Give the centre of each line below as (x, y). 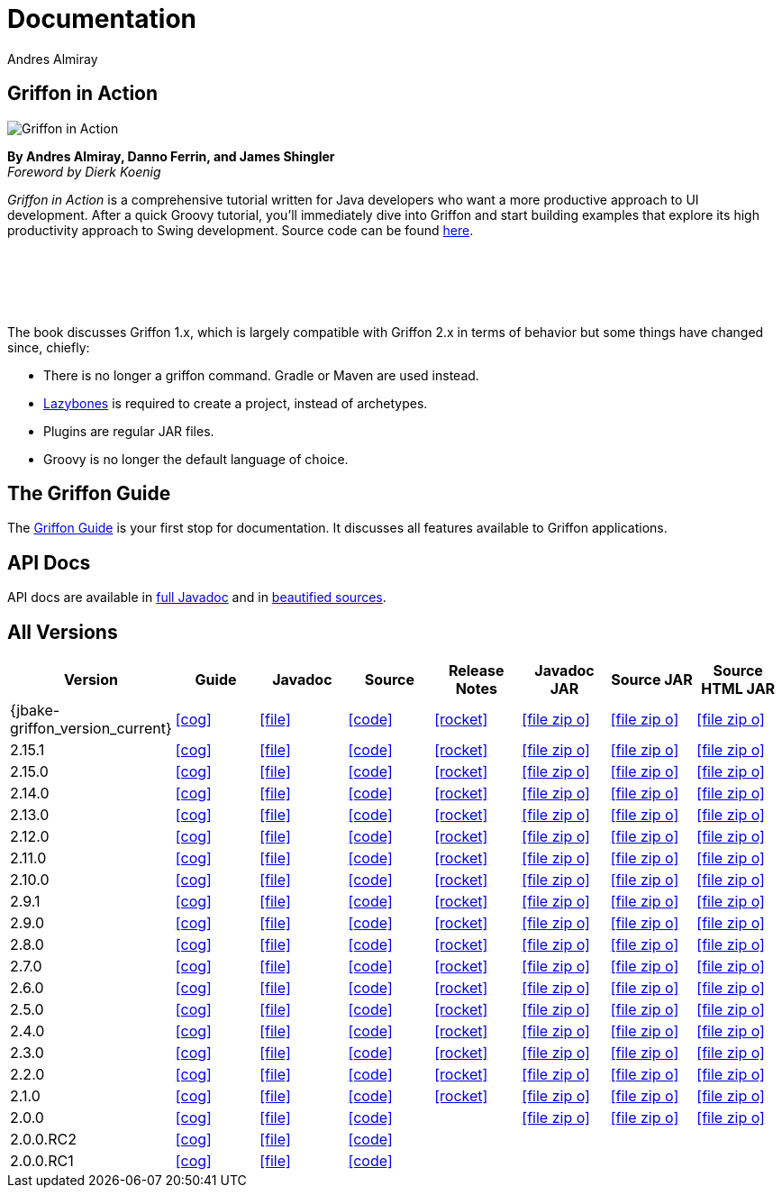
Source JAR (652, 680)
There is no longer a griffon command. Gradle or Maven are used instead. (261, 375)
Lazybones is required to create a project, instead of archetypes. (236, 403)
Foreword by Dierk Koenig (84, 171)
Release (476, 671)
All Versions (63, 632)
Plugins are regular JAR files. (129, 431)
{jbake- (35, 711)
